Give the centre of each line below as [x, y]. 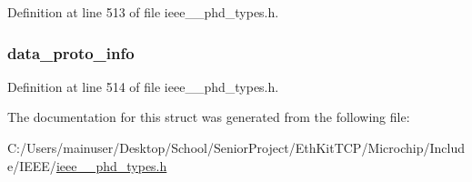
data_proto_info [71, 52]
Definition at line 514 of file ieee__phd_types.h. [143, 86]
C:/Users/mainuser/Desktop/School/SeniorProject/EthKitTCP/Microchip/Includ [236, 147]
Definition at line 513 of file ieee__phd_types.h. [143, 12]
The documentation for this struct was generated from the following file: [209, 117]
